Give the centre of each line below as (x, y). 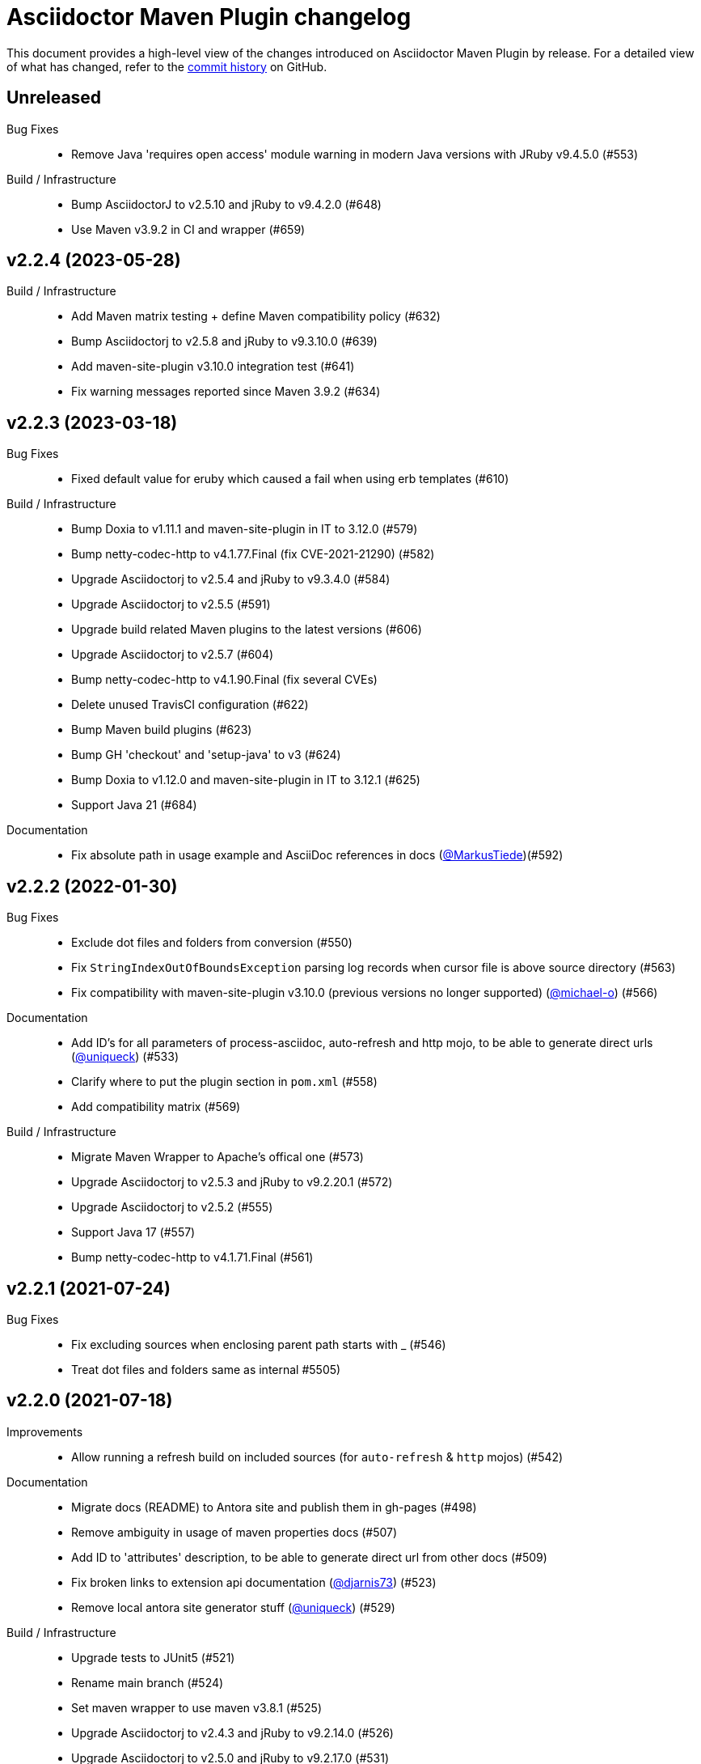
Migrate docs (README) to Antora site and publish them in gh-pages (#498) (274, 1507)
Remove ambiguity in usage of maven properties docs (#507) (234, 1532)
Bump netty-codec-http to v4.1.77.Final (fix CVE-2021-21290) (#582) (253, 554)
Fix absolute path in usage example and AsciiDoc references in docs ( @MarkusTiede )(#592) (317, 855)
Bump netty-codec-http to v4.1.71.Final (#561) (192, 1257)
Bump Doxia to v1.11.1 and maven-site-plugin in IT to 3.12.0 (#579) (245, 529)
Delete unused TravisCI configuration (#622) (190, 705)
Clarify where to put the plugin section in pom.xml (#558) (224, 1082)
